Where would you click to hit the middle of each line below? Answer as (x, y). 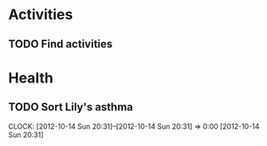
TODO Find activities (61, 44)
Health (31, 78)
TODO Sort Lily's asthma (71, 108)
